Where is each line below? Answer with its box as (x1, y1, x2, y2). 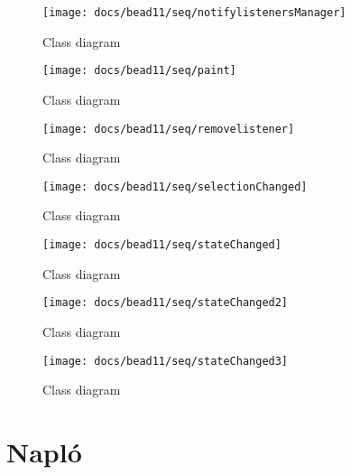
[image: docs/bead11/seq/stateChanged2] (42, 296, 289, 310)
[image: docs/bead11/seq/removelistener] (42, 122, 295, 135)
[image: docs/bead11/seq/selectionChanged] (42, 180, 308, 193)
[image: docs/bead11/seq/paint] (42, 64, 236, 78)
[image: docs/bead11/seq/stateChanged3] (42, 354, 289, 368)
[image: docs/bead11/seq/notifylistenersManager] (42, 6, 346, 19)
